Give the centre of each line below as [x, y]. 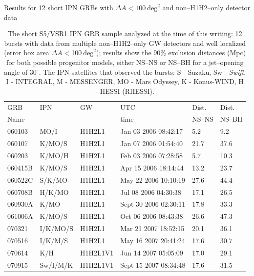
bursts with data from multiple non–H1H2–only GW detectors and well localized [125, 43]
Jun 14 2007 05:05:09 [152, 252]
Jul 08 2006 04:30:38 [151, 192]
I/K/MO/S [56, 228]
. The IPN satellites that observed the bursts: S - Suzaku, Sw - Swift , [142, 72]
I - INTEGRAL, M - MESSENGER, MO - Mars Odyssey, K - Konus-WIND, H [125, 81]
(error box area [27, 53]
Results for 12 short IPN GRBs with [59, 7]
